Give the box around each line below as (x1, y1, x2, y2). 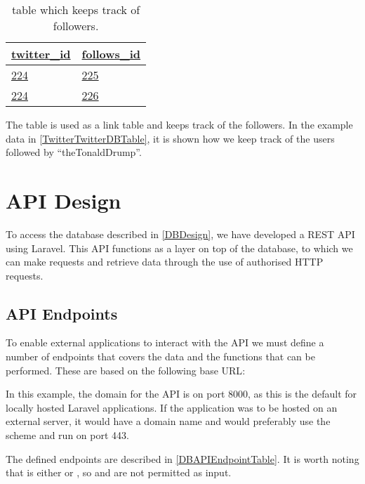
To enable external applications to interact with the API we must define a (6, 335, 324, 350)
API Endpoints (6, 302, 118, 324)
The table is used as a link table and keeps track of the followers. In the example (6, 117, 353, 131)
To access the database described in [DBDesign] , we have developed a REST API (6, 226, 355, 241)
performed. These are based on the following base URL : (6, 362, 246, 377)
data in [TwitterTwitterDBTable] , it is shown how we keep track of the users (6, 131, 335, 145)
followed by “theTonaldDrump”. (6, 145, 142, 159)
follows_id (81, 46, 141, 62)
